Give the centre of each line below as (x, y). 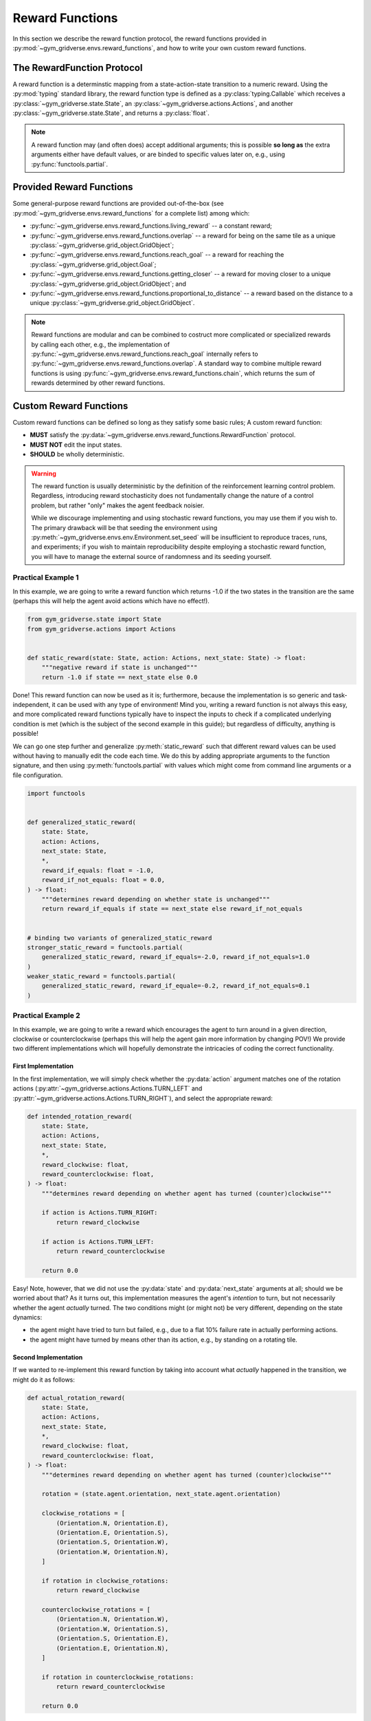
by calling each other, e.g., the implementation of (101, 344)
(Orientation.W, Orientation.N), (112, 1552)
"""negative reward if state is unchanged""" (120, 667)
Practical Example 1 (46, 578)
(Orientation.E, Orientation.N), (112, 1648)
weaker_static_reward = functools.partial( (102, 976)
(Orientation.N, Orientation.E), (112, 1523)
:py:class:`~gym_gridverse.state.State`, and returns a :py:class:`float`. (111, 113)
